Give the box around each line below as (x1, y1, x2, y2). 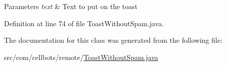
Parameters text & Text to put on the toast (4, 1, 138, 11)
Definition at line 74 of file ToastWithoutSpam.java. (4, 18, 164, 28)
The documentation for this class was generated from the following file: (4, 35, 222, 45)
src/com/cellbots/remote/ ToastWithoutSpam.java (4, 51, 158, 62)
